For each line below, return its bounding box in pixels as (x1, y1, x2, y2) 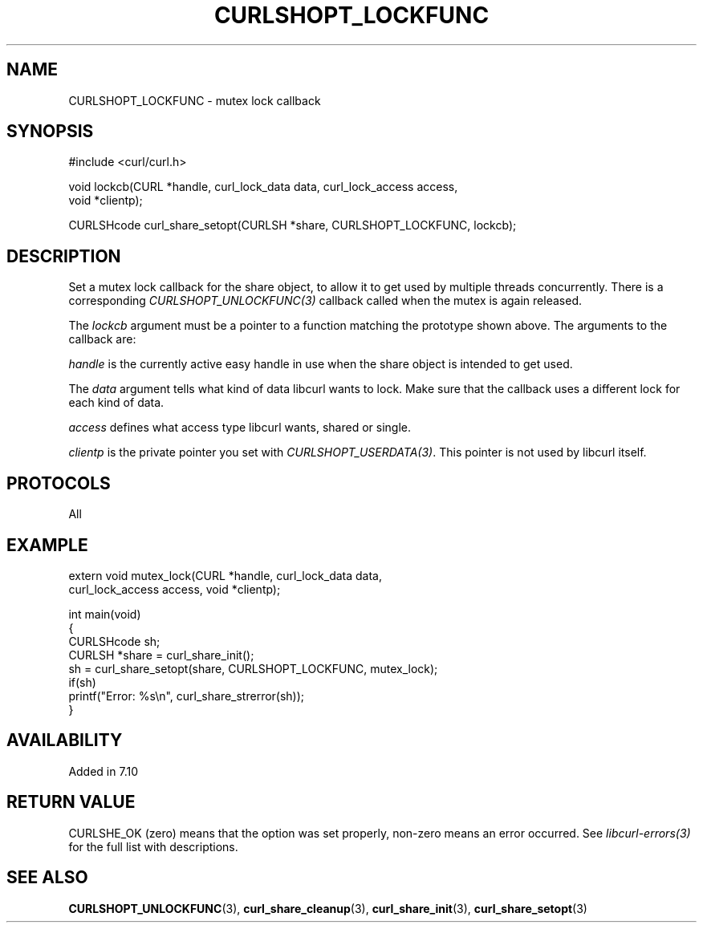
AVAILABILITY (6, 730, 123, 751)
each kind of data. (68, 396, 165, 410)
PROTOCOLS (6, 473, 111, 493)
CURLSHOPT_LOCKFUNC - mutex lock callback (68, 93, 321, 108)
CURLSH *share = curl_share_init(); (68, 647, 254, 662)
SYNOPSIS (6, 121, 94, 142)
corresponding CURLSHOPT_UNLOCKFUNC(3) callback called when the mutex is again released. (68, 294, 582, 308)
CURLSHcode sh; (68, 634, 161, 648)
